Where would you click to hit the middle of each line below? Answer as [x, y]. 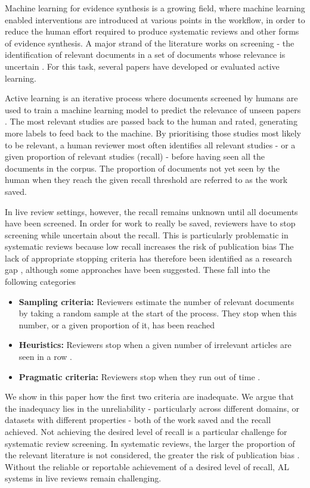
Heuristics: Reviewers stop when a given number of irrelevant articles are [155, 345]
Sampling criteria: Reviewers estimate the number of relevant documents [156, 301]
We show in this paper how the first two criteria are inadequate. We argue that [150, 397]
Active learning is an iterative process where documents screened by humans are [151, 98]
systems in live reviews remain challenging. [83, 478]
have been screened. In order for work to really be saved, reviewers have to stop [150, 223]
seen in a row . [45, 357]
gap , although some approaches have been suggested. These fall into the [137, 270]
